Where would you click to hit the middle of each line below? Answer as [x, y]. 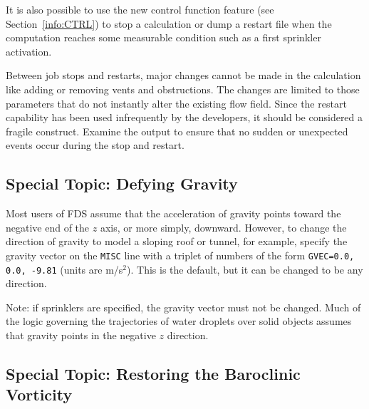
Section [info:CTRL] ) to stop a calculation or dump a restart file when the [169, 23]
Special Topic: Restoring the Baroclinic [153, 373]
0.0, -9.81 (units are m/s [64, 269]
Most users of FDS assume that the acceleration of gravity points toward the [173, 213]
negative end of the [48, 227]
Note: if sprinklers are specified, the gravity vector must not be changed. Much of [183, 307]
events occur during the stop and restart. [95, 145]
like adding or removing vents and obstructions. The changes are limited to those [183, 89]
